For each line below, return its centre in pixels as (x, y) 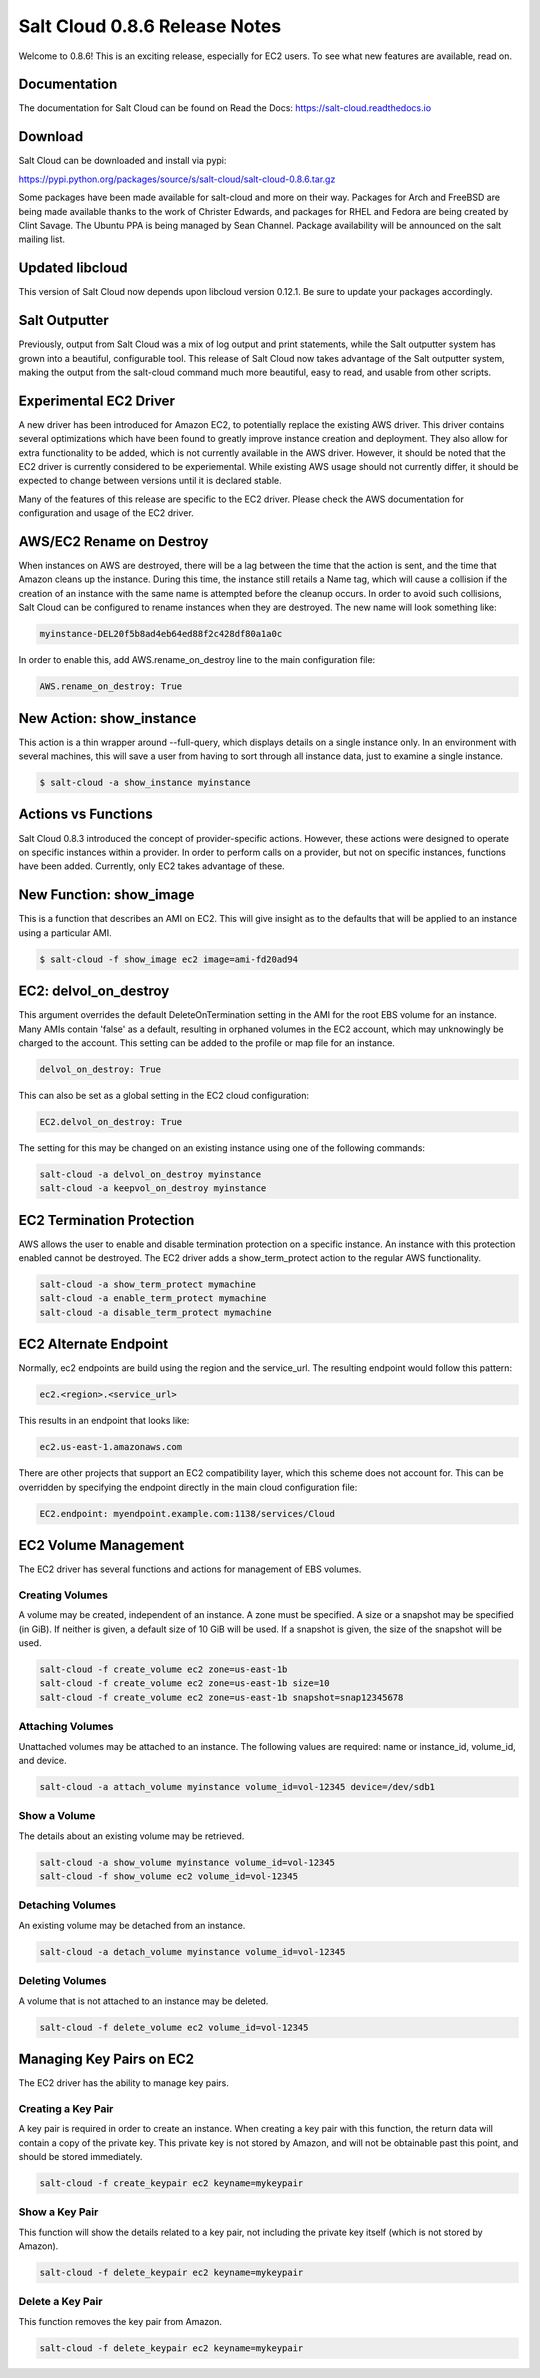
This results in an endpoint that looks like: (104, 1421)
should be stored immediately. (81, 2156)
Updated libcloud (73, 268)
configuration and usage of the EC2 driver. (106, 513)
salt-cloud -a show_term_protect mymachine (148, 1284)
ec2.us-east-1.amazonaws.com (111, 1447)
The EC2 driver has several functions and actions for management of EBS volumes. (190, 1569)
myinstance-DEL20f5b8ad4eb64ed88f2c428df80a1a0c (161, 634)
